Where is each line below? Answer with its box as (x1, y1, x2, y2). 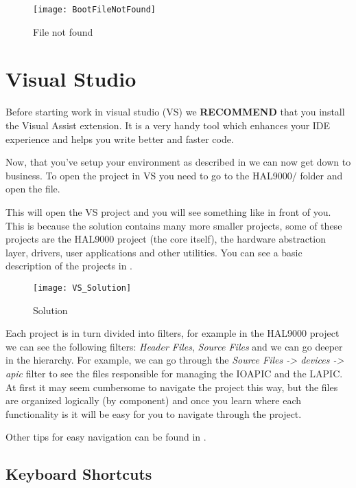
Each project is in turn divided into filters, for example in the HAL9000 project (5, 326, 340, 340)
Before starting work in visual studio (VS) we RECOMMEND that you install (5, 104, 345, 119)
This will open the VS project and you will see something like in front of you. (5, 204, 331, 219)
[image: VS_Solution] (33, 282, 132, 293)
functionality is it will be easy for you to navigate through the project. (5, 406, 302, 421)
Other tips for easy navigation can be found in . (5, 430, 206, 444)
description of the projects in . (5, 258, 132, 273)
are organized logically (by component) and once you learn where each (5, 393, 302, 408)
